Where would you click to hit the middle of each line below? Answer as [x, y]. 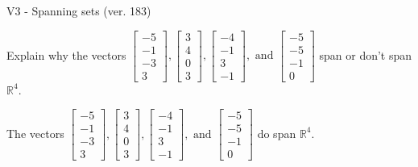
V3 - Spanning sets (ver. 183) [79, 10]
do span [277, 133]
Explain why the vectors [66, 54]
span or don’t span [366, 54]
